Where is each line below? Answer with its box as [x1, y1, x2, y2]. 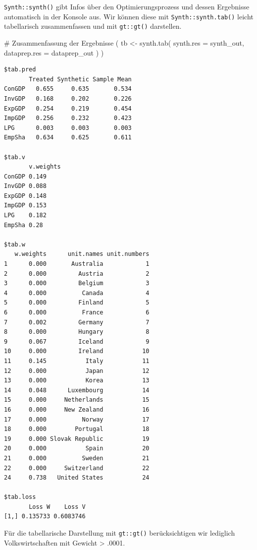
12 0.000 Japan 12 [4, 367, 150, 374]
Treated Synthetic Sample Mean [29, 75, 132, 83]
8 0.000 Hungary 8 [4, 328, 150, 336]
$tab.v [4, 153, 25, 161]
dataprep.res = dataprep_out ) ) [4, 47, 104, 58]
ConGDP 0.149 [4, 173, 47, 180]
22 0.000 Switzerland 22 [4, 464, 150, 472]
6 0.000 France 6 [4, 309, 150, 316]
